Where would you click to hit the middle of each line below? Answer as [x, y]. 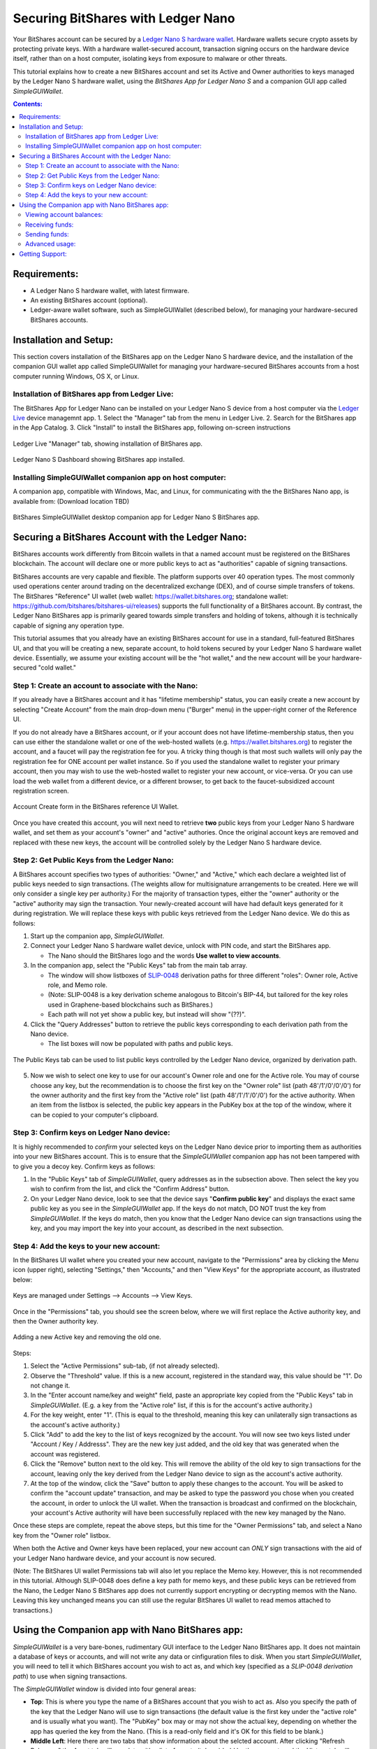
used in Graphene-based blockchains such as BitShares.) [130, 1005]
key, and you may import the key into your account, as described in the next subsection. [157, 1228]
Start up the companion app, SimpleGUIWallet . [97, 936]
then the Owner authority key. [56, 1322]
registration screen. [41, 791]
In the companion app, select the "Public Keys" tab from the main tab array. [139, 965]
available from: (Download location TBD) [71, 501]
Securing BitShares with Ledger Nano [124, 18]
